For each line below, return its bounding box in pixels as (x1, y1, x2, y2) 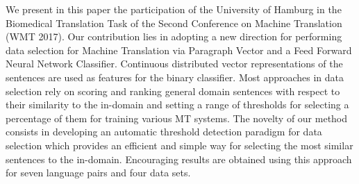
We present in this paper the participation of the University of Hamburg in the (6, 2, 342, 16)
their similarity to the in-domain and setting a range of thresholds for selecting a (6, 97, 349, 112)
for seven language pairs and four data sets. (6, 165, 191, 180)
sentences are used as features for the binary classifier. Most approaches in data (6, 69, 344, 84)
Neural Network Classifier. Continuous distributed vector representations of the (6, 56, 343, 71)
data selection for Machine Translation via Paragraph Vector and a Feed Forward (6, 42, 352, 57)
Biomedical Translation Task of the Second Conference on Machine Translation (6, 15, 342, 30)
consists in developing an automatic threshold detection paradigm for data (6, 124, 322, 139)
